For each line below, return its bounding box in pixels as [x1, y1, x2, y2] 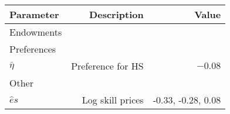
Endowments [9, 25, 62, 39]
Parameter [9, 8, 59, 21]
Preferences [9, 42, 56, 56]
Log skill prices [82, 93, 144, 106]
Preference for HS [71, 59, 144, 72]
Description [89, 8, 144, 21]
